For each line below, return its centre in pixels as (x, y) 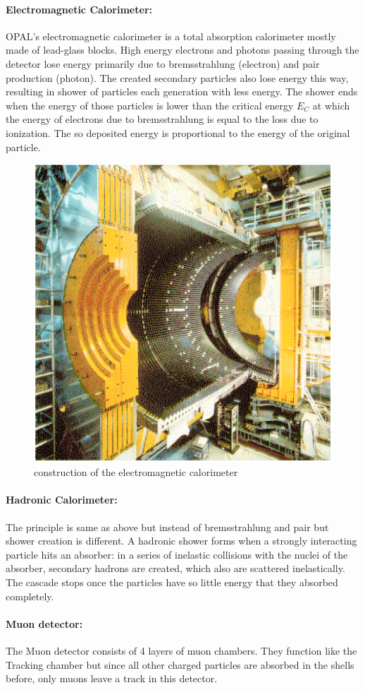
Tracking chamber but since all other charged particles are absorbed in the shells (180, 664)
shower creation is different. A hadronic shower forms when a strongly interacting (181, 541)
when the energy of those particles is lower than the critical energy (150, 105)
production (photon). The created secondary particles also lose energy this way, (177, 77)
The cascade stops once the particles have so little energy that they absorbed (172, 582)
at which (331, 105)
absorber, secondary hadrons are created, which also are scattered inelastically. (175, 568)
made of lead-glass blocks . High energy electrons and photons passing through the (182, 50)
